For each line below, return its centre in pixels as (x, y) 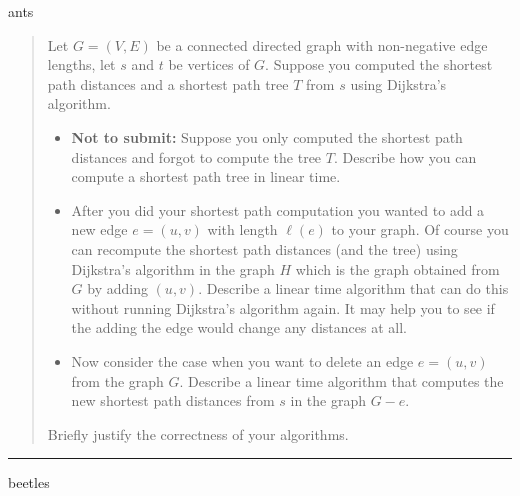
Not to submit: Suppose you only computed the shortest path (267, 136)
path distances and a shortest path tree (168, 83)
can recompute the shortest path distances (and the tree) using (264, 248)
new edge (99, 229)
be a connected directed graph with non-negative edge (322, 44)
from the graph (117, 380)
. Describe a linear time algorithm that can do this (353, 288)
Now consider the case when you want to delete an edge (242, 360)
